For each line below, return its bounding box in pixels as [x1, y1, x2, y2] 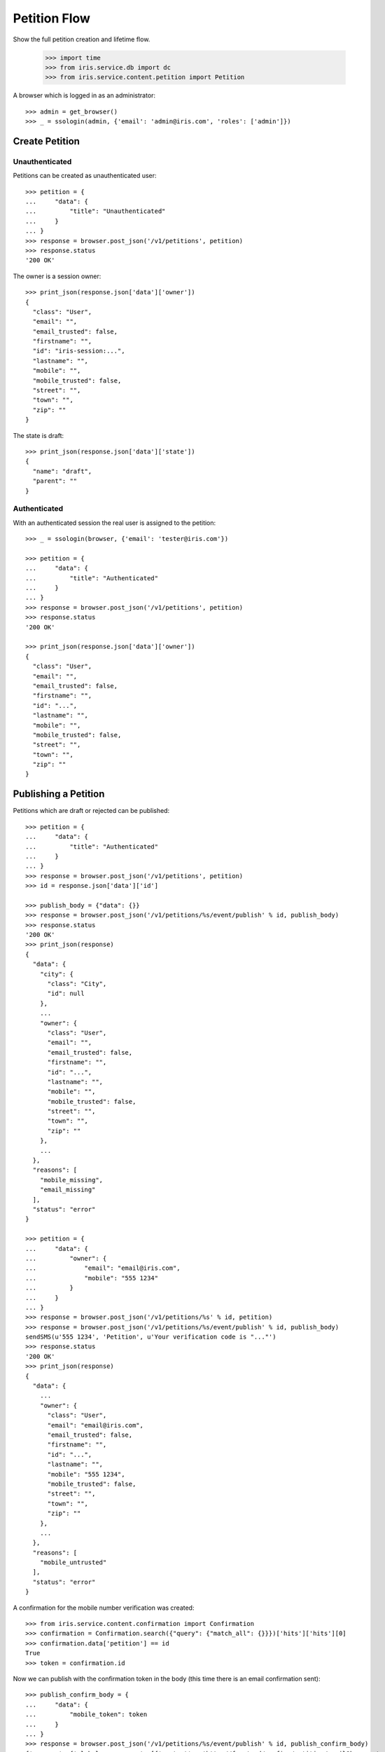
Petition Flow [13, 11, 91, 26]
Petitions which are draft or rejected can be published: [13, 807, 170, 815]
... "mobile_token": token [25, 1711, 148, 1718]
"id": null [47, 990, 85, 998]
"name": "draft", [32, 467, 92, 475]
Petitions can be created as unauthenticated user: [13, 172, 157, 180]
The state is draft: [13, 431, 64, 439]
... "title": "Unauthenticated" [25, 207, 166, 215]
